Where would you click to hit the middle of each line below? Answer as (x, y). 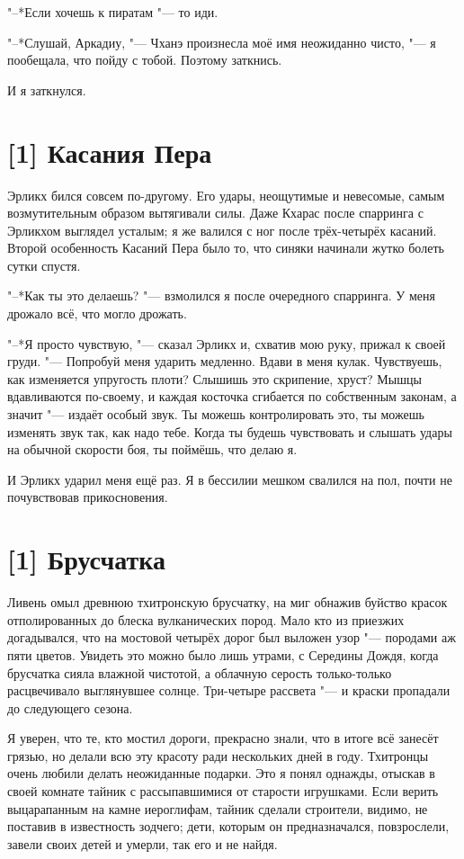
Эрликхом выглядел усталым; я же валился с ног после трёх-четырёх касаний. (222, 230)
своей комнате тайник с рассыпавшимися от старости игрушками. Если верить (223, 791)
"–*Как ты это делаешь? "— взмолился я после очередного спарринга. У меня (221, 295)
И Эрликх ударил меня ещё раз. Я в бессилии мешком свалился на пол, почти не (230, 479)
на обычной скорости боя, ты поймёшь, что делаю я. (152, 449)
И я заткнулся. (47, 89)
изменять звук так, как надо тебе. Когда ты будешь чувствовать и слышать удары (230, 431)
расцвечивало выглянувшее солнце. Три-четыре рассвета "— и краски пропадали (229, 690)
